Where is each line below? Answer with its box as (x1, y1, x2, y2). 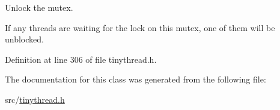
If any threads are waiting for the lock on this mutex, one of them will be (5, 21, 275, 33)
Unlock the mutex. (5, 1, 73, 13)
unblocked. (5, 33, 44, 45)
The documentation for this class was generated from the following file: (5, 73, 266, 85)
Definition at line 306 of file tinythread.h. (5, 53, 157, 65)
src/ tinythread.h (5, 93, 65, 105)
